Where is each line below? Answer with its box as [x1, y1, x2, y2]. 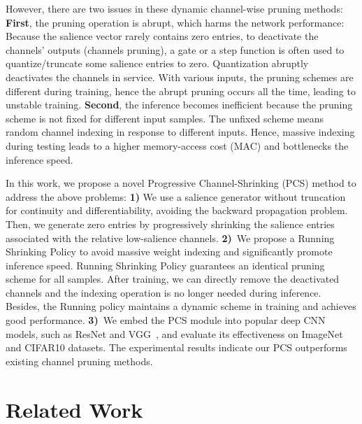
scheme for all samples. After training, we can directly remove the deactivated [6, 271, 340, 286]
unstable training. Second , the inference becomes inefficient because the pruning [6, 97, 353, 112]
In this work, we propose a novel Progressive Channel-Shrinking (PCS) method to [6, 176, 356, 190]
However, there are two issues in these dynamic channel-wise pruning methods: [6, 1, 343, 15]
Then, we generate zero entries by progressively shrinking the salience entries [6, 216, 335, 231]
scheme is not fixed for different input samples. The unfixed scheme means [6, 111, 324, 125]
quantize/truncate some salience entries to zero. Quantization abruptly [6, 56, 309, 71]
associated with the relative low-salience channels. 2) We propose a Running [6, 230, 335, 245]
